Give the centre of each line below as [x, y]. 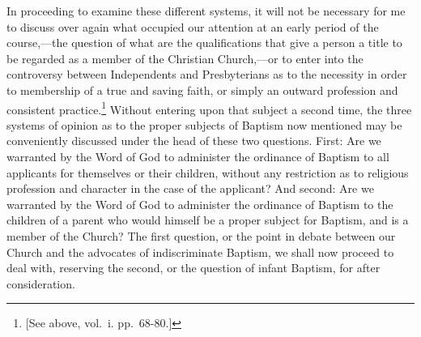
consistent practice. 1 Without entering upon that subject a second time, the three [209, 108]
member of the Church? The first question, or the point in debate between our [201, 235]
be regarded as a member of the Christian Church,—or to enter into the [185, 58]
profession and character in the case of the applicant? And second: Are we [190, 188]
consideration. [41, 283]
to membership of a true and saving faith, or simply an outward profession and [202, 90]
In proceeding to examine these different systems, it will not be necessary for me [206, 11]
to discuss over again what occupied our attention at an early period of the [193, 26]
